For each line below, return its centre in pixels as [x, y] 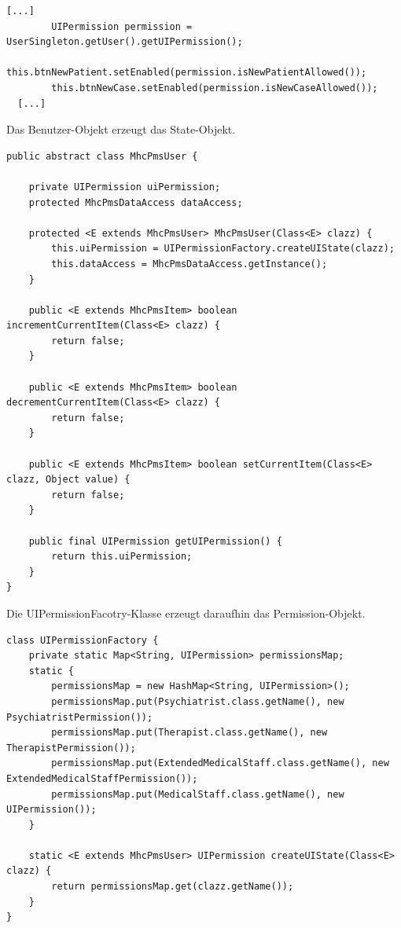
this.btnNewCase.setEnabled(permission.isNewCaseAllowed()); [215, 88]
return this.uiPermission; [122, 557]
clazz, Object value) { [68, 480]
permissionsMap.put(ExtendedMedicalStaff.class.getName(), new [220, 763]
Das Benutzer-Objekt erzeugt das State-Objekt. [121, 129]
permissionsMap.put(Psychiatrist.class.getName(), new [198, 701]
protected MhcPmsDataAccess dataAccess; [136, 202]
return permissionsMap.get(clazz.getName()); [173, 887]
